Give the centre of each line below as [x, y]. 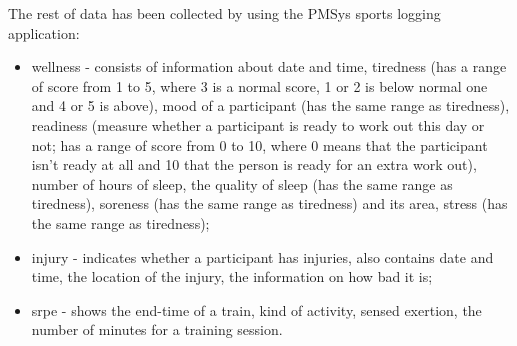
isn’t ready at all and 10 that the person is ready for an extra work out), [254, 164]
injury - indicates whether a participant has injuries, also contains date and [262, 256]
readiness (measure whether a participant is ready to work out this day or [258, 124]
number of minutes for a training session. [157, 329]
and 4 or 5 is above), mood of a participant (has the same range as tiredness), [270, 105]
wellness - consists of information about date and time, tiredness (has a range [269, 66]
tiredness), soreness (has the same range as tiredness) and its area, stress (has [269, 203]
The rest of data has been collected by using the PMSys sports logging [224, 13]
